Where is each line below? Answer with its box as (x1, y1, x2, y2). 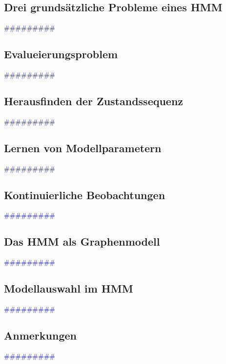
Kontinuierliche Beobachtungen (4, 187, 165, 202)
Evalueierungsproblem (4, 46, 118, 62)
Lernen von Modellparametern (4, 140, 162, 155)
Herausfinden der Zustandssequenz (4, 93, 184, 108)
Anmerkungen (4, 327, 77, 342)
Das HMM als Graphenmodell (4, 234, 160, 249)
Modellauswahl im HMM (4, 281, 133, 296)
